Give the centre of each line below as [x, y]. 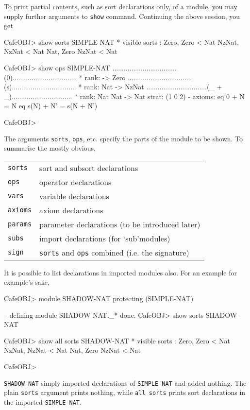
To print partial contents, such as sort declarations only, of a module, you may [121, 6]
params [20, 224]
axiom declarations [71, 210]
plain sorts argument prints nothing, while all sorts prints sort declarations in [125, 392]
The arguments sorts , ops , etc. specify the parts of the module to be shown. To [124, 138]
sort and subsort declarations [89, 168]
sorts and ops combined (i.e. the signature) [114, 252]
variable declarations [74, 196]
